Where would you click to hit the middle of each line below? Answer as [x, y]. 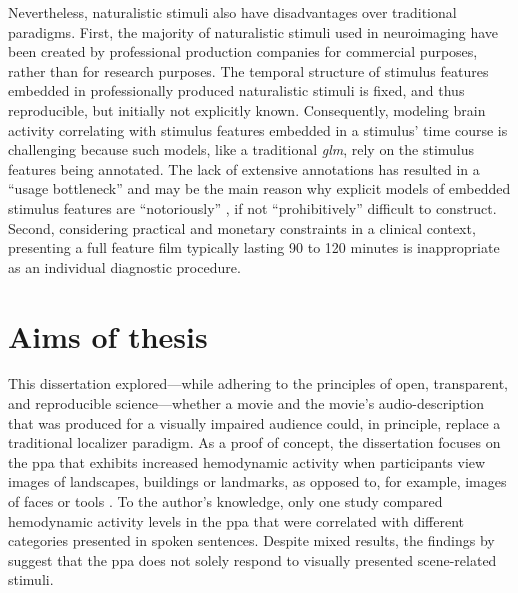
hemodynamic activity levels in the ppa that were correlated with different [236, 520]
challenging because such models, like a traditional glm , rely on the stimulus [241, 149]
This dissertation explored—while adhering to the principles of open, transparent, [258, 383]
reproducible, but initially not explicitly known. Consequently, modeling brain [247, 109]
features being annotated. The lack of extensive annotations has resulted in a [244, 168]
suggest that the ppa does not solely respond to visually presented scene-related [252, 559]
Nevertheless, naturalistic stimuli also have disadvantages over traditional [232, 12]
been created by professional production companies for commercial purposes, [243, 51]
